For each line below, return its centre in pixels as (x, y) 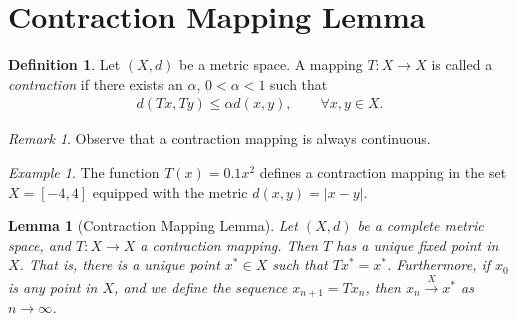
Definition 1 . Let (64, 64)
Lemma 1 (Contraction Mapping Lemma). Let (153, 225)
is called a (462, 64)
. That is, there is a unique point (119, 264)
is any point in (53, 286)
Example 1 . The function (84, 171)
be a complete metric (420, 225)
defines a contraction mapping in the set (383, 171)
